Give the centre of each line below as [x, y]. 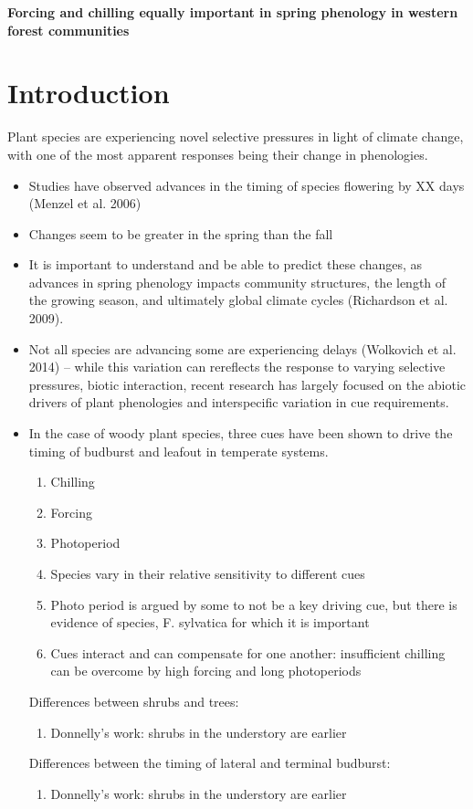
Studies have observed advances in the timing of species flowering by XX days [247, 185]
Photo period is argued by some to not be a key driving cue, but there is [254, 604]
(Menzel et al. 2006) [85, 203]
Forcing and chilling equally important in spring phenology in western [233, 12]
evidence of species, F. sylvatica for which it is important [210, 622]
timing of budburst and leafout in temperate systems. [179, 451]
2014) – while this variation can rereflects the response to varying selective [237, 367]
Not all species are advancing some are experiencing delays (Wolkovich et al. [242, 348]
